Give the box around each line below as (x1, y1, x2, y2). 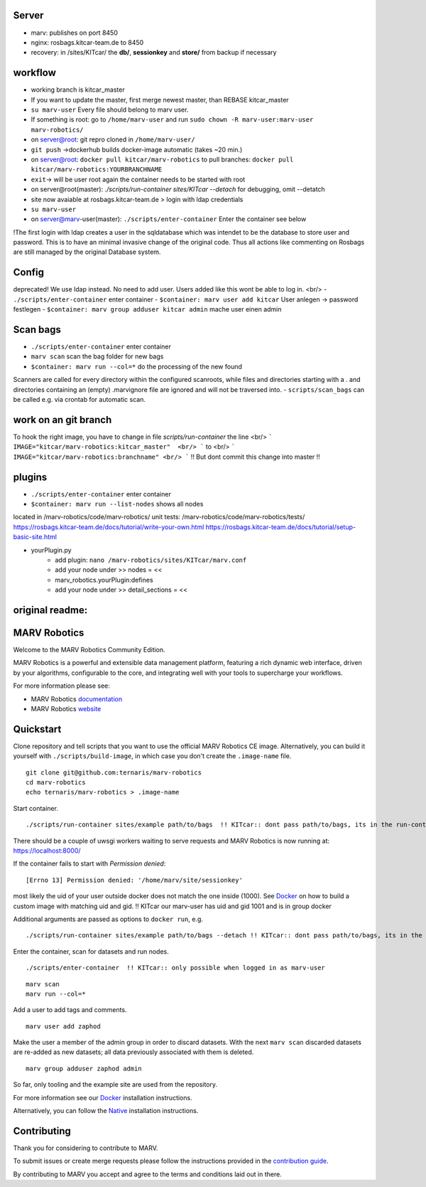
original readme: (13, 604, 88, 616)
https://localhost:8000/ (13, 846, 81, 855)
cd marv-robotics (26, 779, 86, 787)
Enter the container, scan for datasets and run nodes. (13, 947, 170, 956)
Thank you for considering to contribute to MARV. (13, 1144, 158, 1152)
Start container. (13, 804, 58, 812)
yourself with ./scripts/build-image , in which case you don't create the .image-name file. (13, 752, 292, 760)
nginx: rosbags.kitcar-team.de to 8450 (31, 38, 144, 46)
